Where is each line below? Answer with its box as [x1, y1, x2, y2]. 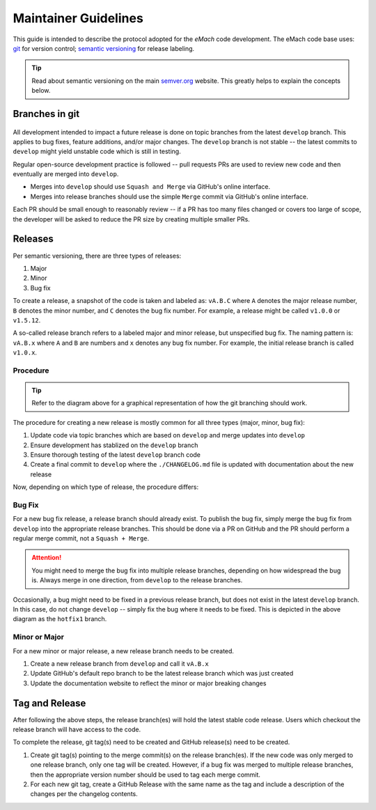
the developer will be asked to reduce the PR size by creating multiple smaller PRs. [13, 215, 250, 223]
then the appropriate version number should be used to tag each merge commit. [30, 770, 261, 779]
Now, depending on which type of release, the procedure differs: [13, 483, 199, 491]
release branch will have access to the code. [13, 725, 141, 734]
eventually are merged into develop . [13, 170, 119, 178]
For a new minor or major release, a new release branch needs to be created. [13, 646, 235, 655]
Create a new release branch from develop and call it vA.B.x [30, 659, 209, 668]
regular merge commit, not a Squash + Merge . [13, 534, 150, 543]
